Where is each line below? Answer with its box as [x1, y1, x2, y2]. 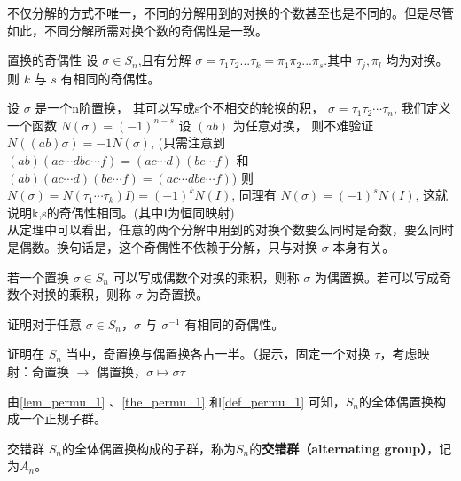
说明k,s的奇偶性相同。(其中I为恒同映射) [7, 202, 235, 221]
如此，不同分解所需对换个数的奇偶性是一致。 [7, 20, 268, 39]
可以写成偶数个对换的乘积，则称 [113, 267, 300, 286]
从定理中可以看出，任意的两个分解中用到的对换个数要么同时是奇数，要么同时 [7, 220, 454, 239]
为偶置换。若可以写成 [315, 267, 440, 286]
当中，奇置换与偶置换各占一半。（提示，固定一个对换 [66, 344, 371, 363]
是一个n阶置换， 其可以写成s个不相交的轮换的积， [35, 99, 324, 117]
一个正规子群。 [19, 409, 106, 428]
